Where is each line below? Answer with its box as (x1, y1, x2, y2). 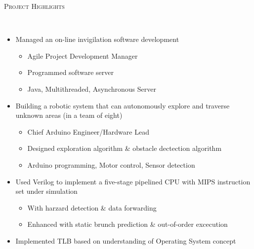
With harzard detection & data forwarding (27, 202, 157, 213)
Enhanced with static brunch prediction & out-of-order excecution (27, 219, 228, 229)
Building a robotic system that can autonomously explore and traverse (15, 100, 230, 110)
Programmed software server (27, 67, 114, 77)
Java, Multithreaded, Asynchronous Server (27, 83, 156, 94)
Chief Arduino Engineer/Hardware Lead (27, 126, 149, 137)
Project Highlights (4, 1, 65, 11)
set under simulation (15, 186, 78, 196)
